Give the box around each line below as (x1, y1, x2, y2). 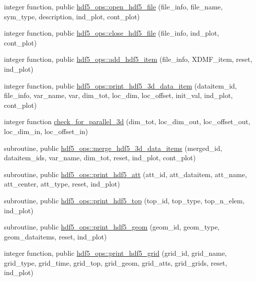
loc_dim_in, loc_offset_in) (4, 126, 88, 136)
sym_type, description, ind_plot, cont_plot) (4, 11, 140, 21)
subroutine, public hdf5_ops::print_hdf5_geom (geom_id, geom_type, (4, 222, 220, 232)
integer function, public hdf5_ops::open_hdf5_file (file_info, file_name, (4, 1, 223, 11)
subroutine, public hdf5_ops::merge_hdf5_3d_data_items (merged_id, (4, 142, 222, 153)
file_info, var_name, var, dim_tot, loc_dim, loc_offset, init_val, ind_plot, (4, 90, 233, 100)
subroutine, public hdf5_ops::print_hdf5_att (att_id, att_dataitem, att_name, (4, 169, 247, 179)
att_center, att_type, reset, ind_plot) (4, 179, 120, 189)
